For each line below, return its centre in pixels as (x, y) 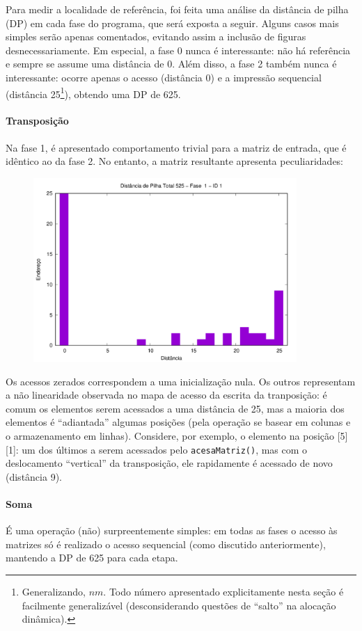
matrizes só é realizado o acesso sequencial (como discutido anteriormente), (166, 544)
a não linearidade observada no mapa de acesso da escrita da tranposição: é (166, 395)
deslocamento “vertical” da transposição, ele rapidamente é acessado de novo (169, 463)
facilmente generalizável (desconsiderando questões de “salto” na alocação (179, 605)
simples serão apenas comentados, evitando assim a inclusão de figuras (156, 37)
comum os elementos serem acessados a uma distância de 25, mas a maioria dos (175, 408)
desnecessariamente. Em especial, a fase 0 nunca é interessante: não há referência (178, 50)
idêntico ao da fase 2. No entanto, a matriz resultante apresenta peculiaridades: (175, 161)
